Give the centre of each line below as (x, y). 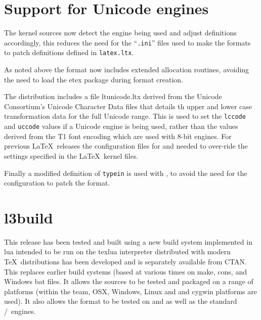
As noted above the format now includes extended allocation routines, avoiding (127, 70)
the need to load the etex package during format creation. (94, 79)
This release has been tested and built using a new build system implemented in (128, 241)
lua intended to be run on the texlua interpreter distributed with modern (118, 252)
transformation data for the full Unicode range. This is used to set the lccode (125, 116)
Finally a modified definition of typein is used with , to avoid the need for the (126, 173)
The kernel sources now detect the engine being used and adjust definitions (120, 33)
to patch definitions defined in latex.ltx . (69, 52)
